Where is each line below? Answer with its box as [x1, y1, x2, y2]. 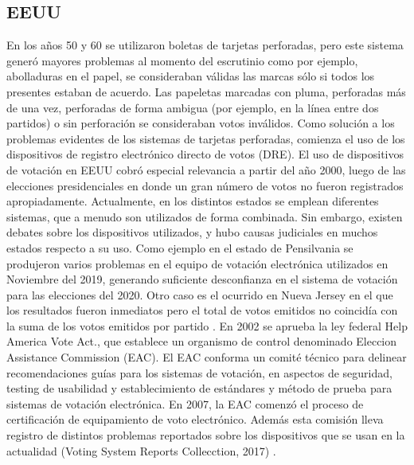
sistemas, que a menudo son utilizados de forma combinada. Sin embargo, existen [6, 208, 403, 225]
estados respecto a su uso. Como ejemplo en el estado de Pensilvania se [6, 239, 353, 256]
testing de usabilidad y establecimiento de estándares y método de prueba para [6, 380, 393, 397]
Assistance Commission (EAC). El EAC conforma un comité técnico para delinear [6, 349, 407, 365]
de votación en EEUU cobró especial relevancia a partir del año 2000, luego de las [6, 161, 406, 178]
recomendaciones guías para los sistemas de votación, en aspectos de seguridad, [6, 364, 393, 381]
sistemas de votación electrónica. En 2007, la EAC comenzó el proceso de [6, 395, 364, 412]
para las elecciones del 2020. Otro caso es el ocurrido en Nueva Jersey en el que [6, 286, 393, 303]
